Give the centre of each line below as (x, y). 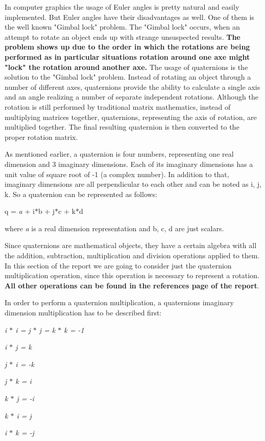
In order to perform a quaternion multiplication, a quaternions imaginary (119, 302)
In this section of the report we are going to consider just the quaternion (118, 265)
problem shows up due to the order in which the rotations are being (127, 47)
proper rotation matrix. (41, 137)
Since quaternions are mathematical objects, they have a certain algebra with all (131, 245)
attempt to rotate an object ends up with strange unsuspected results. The (123, 36)
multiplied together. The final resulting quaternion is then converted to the (122, 127)
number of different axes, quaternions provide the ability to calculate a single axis (132, 87)
